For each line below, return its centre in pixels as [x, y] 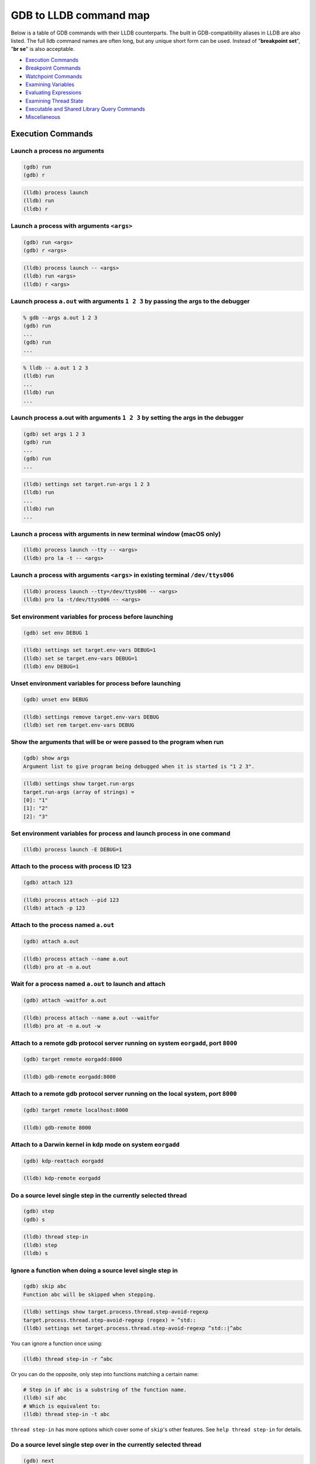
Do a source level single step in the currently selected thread [99, 1195]
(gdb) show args [47, 758]
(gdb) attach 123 [48, 882]
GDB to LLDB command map [80, 15]
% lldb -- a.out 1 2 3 [56, 368]
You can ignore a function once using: [56, 1343]
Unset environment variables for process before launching [96, 683]
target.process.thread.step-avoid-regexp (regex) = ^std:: [109, 1320]
